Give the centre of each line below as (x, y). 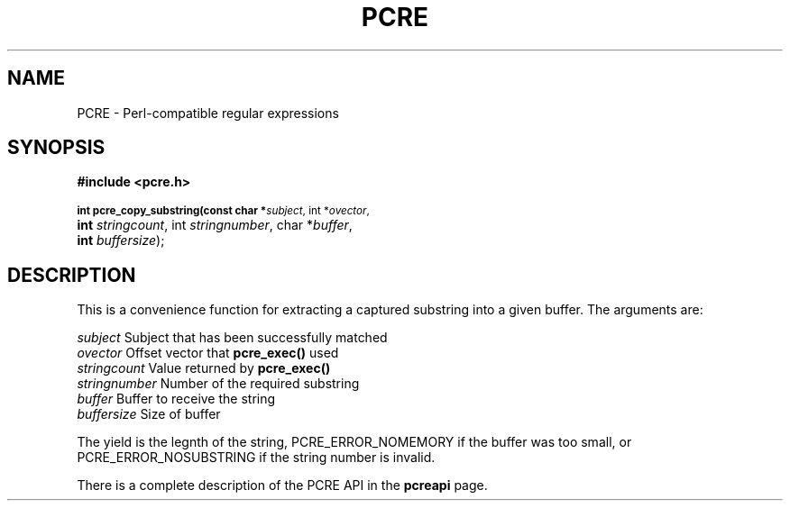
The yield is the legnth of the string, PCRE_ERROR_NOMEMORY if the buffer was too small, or (354, 442)
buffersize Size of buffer (149, 414)
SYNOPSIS (56, 148)
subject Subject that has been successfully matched (232, 338)
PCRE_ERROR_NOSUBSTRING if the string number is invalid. (256, 458)
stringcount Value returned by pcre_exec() (204, 368)
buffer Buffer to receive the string (176, 399)
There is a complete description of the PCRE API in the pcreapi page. (282, 485)
